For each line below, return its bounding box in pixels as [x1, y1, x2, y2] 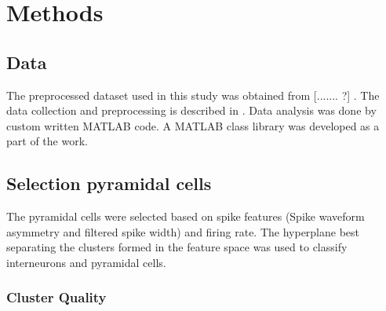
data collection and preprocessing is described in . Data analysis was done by [6, 102, 377, 119]
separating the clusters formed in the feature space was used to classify [6, 239, 348, 255]
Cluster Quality [6, 287, 107, 307]
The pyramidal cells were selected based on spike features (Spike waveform [6, 208, 365, 225]
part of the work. [6, 133, 88, 149]
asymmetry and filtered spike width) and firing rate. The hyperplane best [6, 223, 360, 240]
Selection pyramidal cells [6, 171, 212, 196]
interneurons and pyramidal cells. [6, 254, 166, 270]
